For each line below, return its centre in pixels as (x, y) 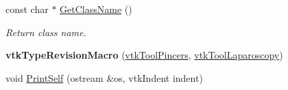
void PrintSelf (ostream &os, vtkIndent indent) (104, 77)
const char (27, 9)
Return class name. (46, 32)
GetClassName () (96, 9)
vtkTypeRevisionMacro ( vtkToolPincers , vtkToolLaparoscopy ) (144, 55)
